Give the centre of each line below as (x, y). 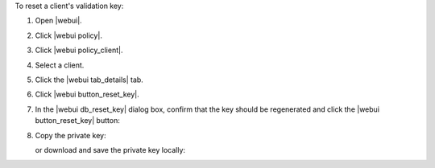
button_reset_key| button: (77, 121)
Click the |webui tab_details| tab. (89, 80)
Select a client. (60, 65)
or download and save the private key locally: (110, 150)
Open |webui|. (58, 21)
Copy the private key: (70, 135)
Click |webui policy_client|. (79, 50)
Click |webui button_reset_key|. (87, 94)
